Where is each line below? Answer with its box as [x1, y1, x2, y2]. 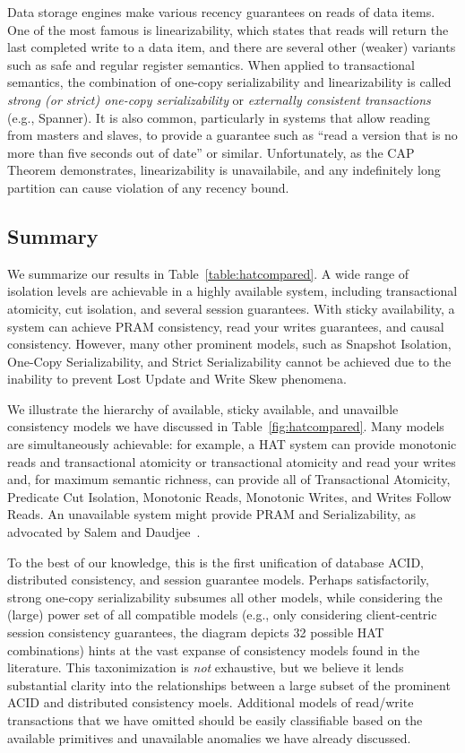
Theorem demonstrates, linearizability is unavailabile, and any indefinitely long [7, 160, 441, 179]
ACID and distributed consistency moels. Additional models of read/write [7, 693, 414, 712]
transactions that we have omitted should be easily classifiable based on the [7, 710, 423, 729]
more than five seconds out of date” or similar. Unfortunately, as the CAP [7, 143, 415, 161]
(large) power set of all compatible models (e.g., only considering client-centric [7, 605, 437, 624]
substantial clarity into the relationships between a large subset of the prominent [7, 675, 451, 694]
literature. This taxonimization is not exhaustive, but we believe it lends [7, 658, 404, 677]
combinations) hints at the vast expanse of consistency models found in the [7, 640, 420, 659]
